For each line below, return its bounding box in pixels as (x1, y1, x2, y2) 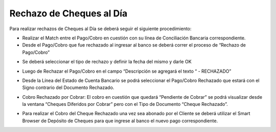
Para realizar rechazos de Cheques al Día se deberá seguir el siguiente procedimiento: (9, 26, 192, 32)
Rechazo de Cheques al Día (9, 8, 128, 19)
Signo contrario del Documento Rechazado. (22, 84, 114, 91)
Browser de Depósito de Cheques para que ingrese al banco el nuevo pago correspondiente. (22, 118, 218, 124)
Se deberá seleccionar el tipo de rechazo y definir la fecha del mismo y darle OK (22, 59, 192, 65)
